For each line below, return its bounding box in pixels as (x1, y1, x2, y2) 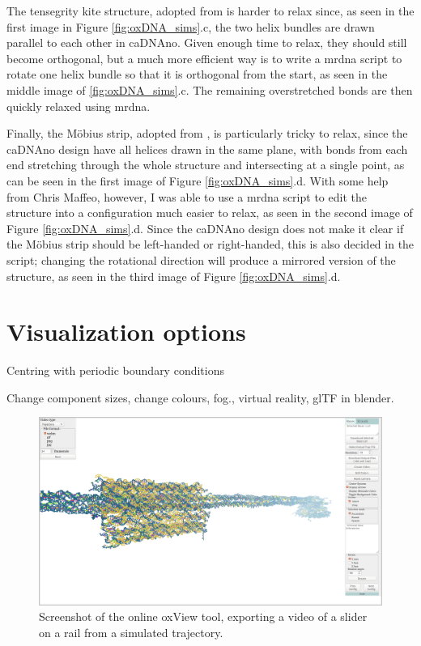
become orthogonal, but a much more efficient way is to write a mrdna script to (6, 49, 402, 66)
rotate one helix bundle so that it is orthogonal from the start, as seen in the (6, 66, 388, 83)
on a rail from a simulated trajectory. (39, 623, 223, 640)
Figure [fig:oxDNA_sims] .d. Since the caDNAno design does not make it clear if (6, 219, 404, 236)
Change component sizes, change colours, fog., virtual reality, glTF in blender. (6, 389, 394, 406)
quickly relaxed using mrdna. (6, 97, 151, 114)
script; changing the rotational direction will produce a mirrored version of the (6, 251, 396, 268)
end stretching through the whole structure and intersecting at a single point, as (6, 156, 405, 173)
